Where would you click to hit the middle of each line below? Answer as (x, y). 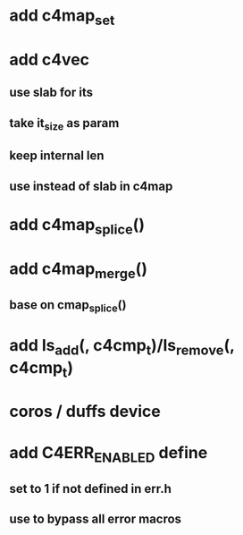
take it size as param (64, 124)
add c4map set (62, 17)
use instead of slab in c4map (91, 186)
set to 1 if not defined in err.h (90, 488)
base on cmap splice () (68, 306)
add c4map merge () (78, 270)
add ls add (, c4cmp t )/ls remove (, (122, 347)
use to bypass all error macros (95, 518)
